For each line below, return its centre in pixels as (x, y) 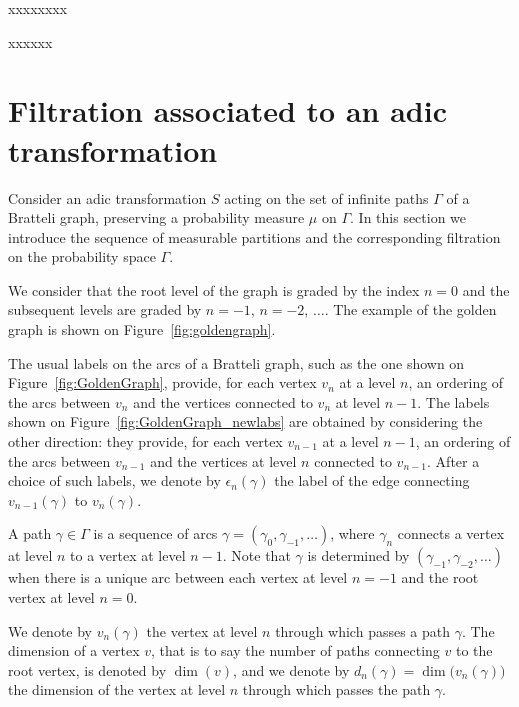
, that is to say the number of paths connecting (295, 650)
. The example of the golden (410, 309)
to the (474, 650)
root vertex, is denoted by (87, 669)
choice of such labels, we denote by (114, 480)
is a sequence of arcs (155, 533)
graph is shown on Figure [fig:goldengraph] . (142, 329)
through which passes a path (363, 630)
